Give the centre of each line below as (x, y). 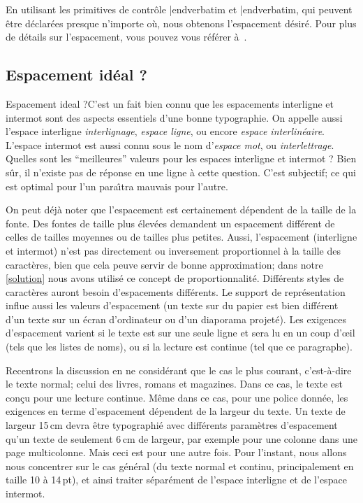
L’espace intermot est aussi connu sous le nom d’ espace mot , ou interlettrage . (170, 144)
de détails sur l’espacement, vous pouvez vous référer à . (126, 37)
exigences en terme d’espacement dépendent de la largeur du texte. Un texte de (176, 411)
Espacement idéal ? (76, 75)
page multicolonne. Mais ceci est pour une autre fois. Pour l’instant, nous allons (176, 452)
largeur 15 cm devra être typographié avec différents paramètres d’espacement (172, 425)
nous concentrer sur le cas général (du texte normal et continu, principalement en (180, 466)
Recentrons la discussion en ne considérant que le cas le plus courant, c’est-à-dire (179, 370)
